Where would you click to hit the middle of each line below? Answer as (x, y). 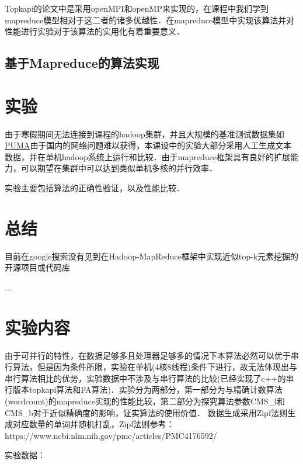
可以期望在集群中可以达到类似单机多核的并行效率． (119, 168)
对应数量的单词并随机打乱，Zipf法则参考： (93, 424)
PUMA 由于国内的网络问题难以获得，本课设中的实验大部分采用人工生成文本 (148, 145)
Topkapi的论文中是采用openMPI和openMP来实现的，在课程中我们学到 (137, 8)
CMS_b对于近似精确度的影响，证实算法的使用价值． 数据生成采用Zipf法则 (146, 412)
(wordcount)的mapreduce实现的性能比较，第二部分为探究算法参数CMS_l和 (145, 401)
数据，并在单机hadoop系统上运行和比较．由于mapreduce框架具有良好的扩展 (147, 156)
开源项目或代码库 (37, 267)
